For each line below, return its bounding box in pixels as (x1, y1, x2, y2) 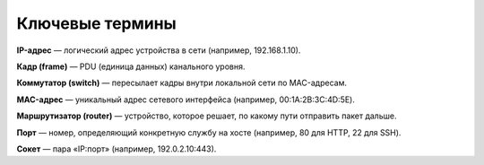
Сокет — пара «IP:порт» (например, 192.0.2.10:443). (16, 143, 217, 154)
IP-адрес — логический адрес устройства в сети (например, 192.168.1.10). (16, 45, 301, 56)
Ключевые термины (16, 13, 177, 33)
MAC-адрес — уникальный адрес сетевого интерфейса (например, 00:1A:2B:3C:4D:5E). (16, 94, 356, 105)
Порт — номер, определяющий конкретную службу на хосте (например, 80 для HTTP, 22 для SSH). (16, 126, 402, 138)
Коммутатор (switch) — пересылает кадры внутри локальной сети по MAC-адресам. (16, 77, 347, 89)
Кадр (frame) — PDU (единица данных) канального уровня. (16, 61, 246, 72)
